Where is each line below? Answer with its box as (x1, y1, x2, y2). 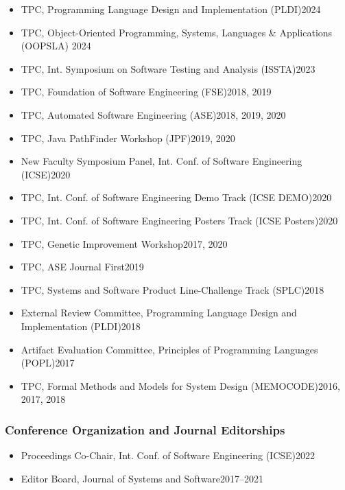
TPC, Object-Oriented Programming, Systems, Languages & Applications (21, 25, 333, 39)
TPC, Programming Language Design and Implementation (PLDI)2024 (21, 2, 321, 16)
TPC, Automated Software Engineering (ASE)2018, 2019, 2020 (21, 107, 286, 121)
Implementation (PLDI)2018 (21, 318, 141, 333)
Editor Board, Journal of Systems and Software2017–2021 (21, 471, 264, 485)
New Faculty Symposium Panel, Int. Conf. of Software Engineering (21, 154, 302, 168)
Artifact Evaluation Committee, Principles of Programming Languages (21, 342, 318, 356)
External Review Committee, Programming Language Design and (21, 305, 297, 320)
